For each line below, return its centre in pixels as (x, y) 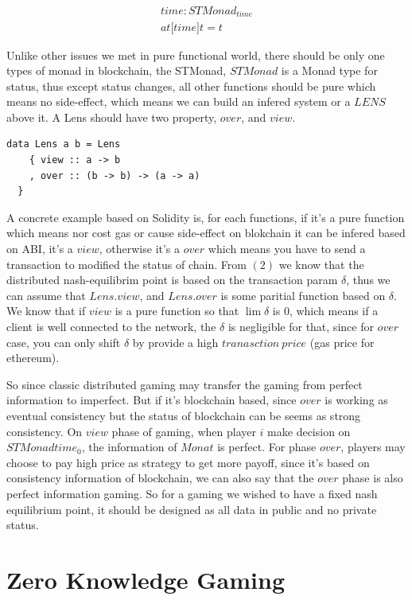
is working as (356, 400)
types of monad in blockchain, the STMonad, (117, 70)
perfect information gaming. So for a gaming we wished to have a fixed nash (192, 493)
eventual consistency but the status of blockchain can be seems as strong (184, 415)
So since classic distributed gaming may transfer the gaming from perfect (185, 384)
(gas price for (342, 342)
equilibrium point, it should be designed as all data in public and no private (192, 509)
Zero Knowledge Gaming (146, 579)
